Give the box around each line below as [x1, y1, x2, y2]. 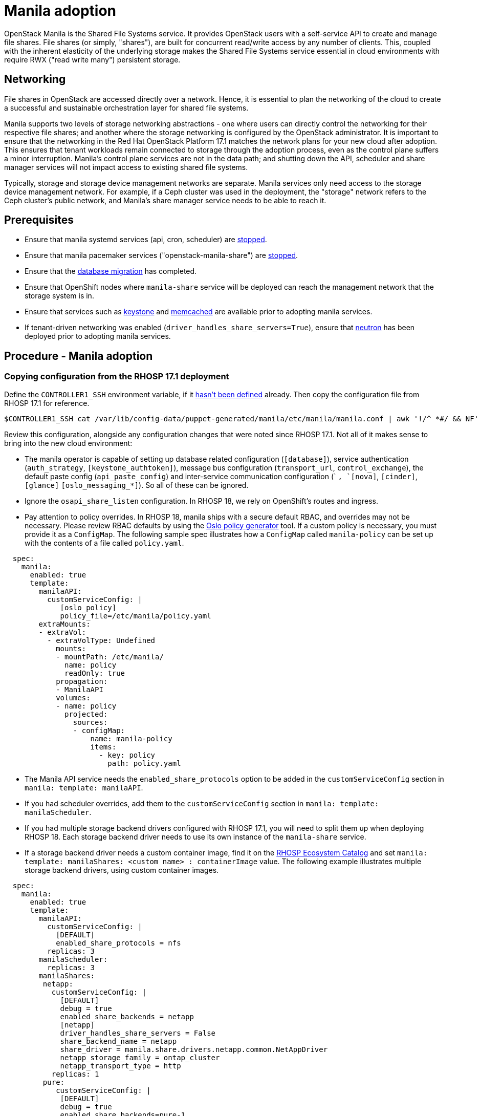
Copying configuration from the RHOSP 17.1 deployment [4, 371, 229, 382]
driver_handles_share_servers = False [60, 1028, 216, 1037]
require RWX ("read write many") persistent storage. [4, 55, 181, 64]
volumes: [56, 693, 91, 702]
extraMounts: [38, 619, 91, 628]
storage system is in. [25, 291, 94, 301]
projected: [64, 710, 108, 718]
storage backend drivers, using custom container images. [25, 865, 219, 874]
